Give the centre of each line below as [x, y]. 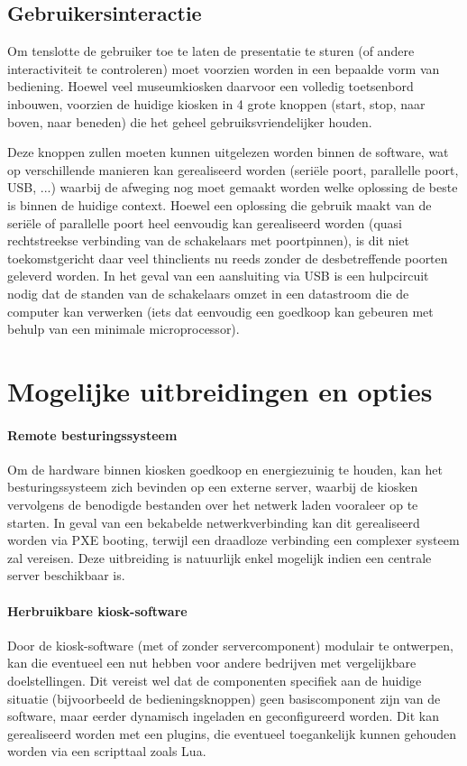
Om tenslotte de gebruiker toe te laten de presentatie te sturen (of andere [211, 51]
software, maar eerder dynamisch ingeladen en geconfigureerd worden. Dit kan [223, 716]
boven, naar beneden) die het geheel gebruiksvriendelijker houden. [190, 121]
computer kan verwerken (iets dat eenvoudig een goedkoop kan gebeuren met [220, 311]
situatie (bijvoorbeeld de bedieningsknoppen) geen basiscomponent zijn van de [224, 698]
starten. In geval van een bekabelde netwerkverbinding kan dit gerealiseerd [214, 522]
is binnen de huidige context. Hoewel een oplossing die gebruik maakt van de [220, 204]
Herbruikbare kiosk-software [97, 610]
